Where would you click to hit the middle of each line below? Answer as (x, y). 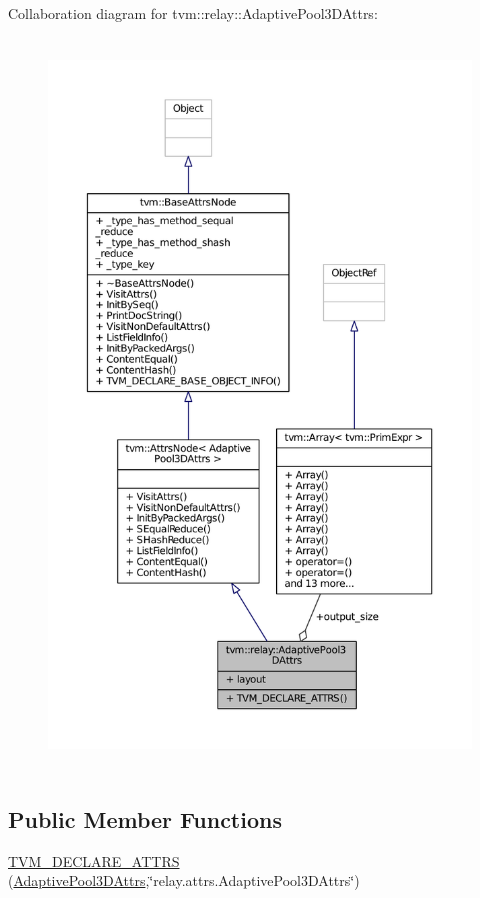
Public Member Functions (145, 818)
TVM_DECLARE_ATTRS (94, 860)
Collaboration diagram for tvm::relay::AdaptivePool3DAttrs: (193, 13)
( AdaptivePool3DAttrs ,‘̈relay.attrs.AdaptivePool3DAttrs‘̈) (184, 880)
